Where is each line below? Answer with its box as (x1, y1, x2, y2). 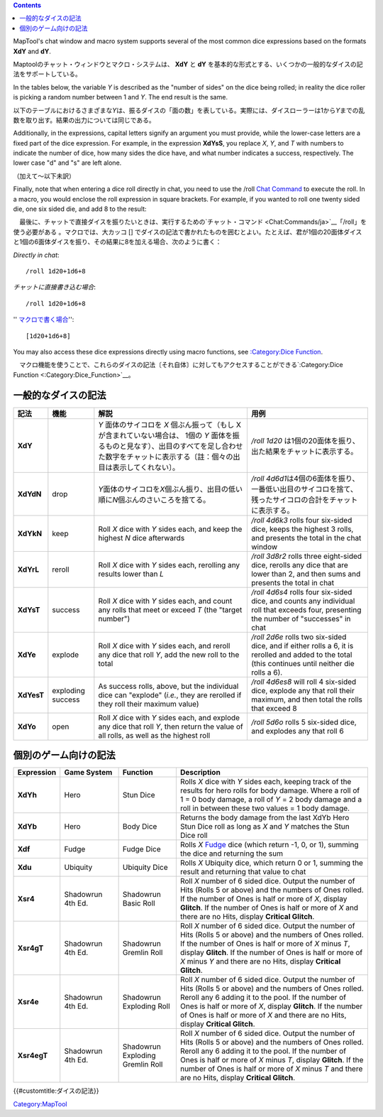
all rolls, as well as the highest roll (98, 730, 211, 740)
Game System (64, 768, 113, 778)
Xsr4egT (17, 1051, 48, 1061)
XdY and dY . (13, 47, 51, 55)
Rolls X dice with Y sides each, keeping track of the (179, 777, 352, 787)
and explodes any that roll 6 (250, 726, 344, 736)
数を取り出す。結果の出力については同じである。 (13, 116, 155, 124)
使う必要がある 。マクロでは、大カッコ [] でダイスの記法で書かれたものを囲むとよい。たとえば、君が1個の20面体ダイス (13, 227, 362, 236)
